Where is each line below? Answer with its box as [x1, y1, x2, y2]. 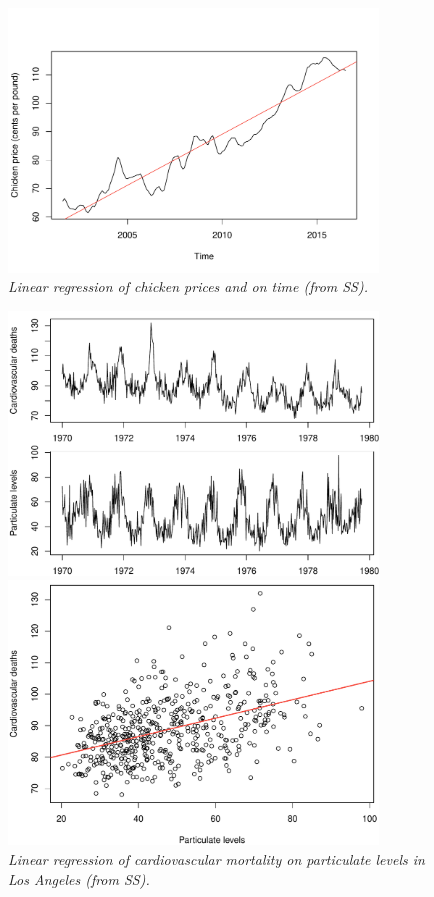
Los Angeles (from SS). [8, 868, 150, 889]
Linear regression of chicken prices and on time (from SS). [8, 276, 369, 297]
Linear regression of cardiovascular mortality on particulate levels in [8, 848, 425, 869]
